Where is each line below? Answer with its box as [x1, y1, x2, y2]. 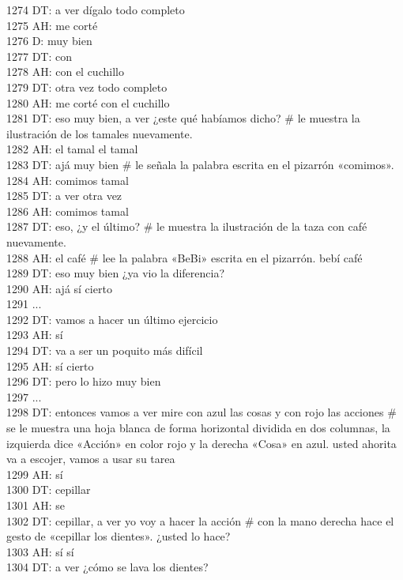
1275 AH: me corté [6, 17, 98, 33]
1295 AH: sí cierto [6, 357, 94, 374]
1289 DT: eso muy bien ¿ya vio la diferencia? [6, 265, 225, 281]
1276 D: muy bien [6, 32, 92, 49]
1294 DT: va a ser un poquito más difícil [6, 342, 203, 359]
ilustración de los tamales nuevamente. [6, 125, 193, 141]
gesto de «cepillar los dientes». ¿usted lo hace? [6, 528, 231, 544]
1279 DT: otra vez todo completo [6, 78, 168, 95]
